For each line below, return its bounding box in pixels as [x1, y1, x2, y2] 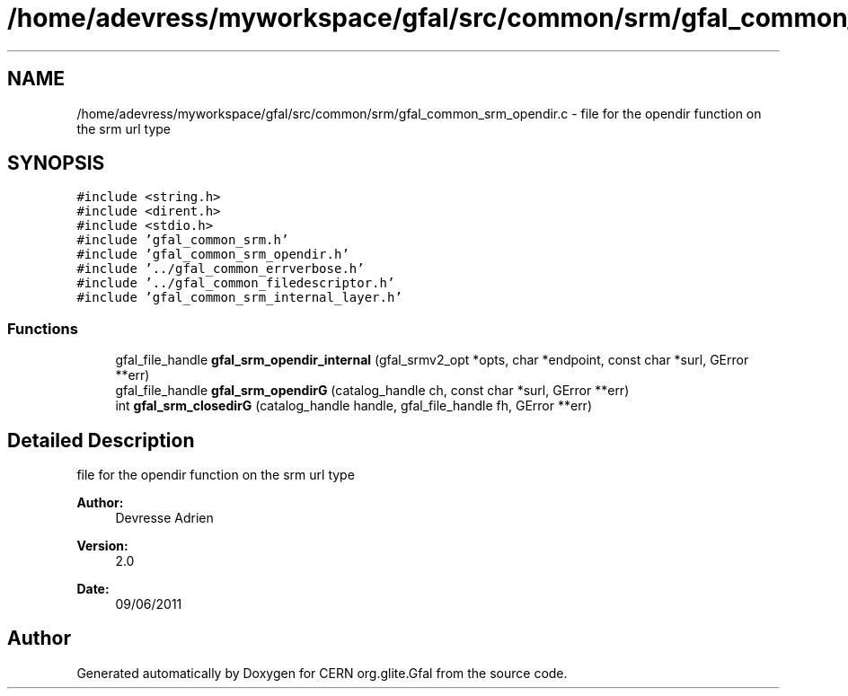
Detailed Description [7, 428, 195, 452]
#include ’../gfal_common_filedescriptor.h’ [76, 276, 395, 291]
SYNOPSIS [7, 152, 105, 175]
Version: [76, 538, 128, 554]
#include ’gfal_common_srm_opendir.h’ [76, 247, 349, 262]
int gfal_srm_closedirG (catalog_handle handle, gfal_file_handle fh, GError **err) [115, 398, 592, 414]
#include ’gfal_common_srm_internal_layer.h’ [76, 290, 402, 305]
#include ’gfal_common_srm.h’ [76, 233, 289, 248]
